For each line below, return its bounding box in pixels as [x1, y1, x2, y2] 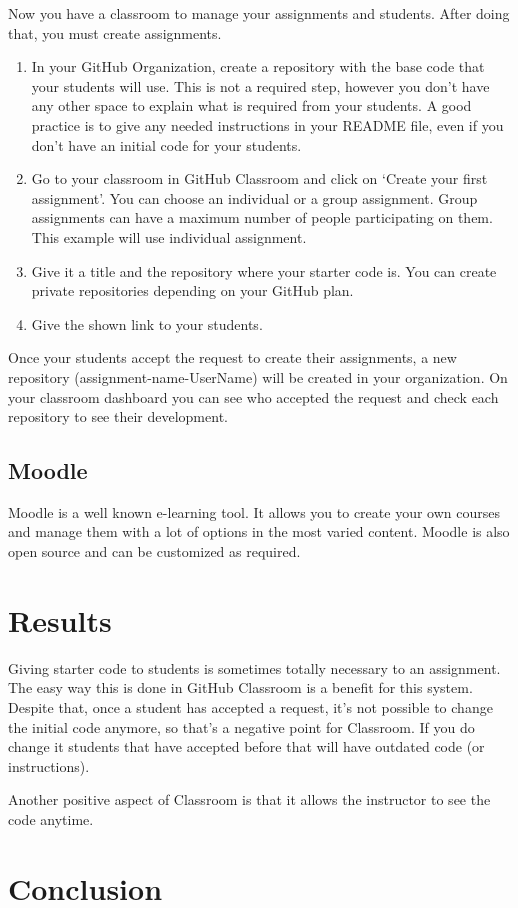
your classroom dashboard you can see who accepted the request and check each [8, 386, 499, 407]
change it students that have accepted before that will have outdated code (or [8, 736, 485, 757]
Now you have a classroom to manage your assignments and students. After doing [8, 3, 510, 23]
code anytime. [8, 808, 94, 829]
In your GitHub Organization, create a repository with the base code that [31, 56, 485, 77]
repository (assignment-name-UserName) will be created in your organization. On [8, 366, 508, 387]
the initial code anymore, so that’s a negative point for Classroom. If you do [8, 716, 475, 737]
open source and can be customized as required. [8, 541, 301, 562]
